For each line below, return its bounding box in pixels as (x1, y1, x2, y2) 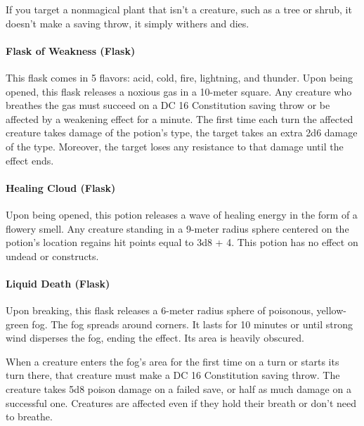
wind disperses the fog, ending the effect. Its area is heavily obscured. (6, 330, 304, 345)
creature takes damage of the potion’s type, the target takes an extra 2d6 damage (6, 125, 358, 140)
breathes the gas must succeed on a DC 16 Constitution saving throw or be (6, 98, 330, 112)
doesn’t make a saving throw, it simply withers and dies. (6, 15, 249, 30)
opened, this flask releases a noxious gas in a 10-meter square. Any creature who (6, 84, 352, 98)
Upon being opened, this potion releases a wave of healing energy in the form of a (6, 207, 358, 221)
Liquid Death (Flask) (6, 276, 110, 290)
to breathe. (6, 409, 53, 424)
